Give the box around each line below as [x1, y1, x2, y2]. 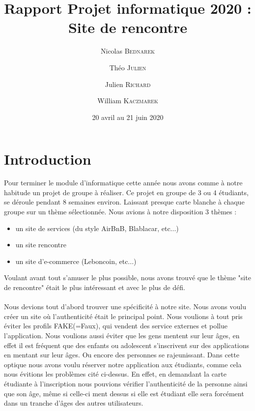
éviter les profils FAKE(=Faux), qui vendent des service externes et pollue [4, 321, 227, 331]
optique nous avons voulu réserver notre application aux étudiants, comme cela [4, 359, 242, 369]
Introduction [4, 149, 91, 169]
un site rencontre [15, 239, 67, 250]
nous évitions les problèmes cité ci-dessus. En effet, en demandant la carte [4, 369, 227, 379]
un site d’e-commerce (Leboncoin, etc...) [15, 256, 137, 266]
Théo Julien [109, 62, 146, 72]
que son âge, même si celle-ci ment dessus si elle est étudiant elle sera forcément [4, 388, 244, 398]
